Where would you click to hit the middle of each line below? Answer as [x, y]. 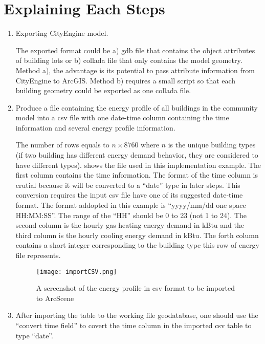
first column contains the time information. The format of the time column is [137, 175]
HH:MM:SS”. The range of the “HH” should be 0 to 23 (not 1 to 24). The [131, 215]
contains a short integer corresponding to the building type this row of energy [137, 245]
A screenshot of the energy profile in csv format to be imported [135, 288]
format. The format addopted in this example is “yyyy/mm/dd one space [131, 205]
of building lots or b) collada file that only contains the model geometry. [129, 60]
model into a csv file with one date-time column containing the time [122, 117]
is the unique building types [212, 145]
